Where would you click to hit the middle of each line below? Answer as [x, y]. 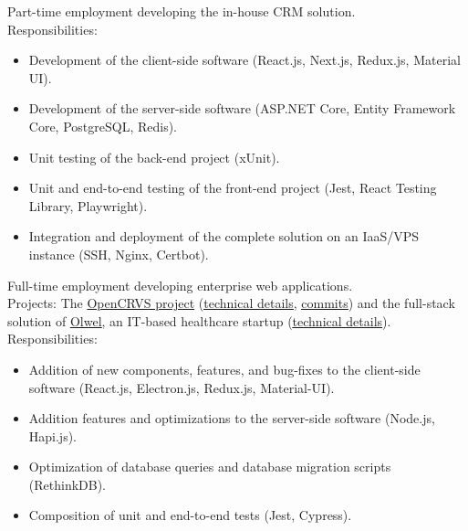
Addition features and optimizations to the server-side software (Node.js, [232, 418]
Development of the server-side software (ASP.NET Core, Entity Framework [242, 108]
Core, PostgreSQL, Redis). [103, 126]
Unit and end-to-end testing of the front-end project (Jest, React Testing [233, 188]
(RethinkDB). [68, 484]
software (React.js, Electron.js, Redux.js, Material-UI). [182, 387]
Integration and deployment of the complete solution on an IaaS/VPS [224, 236]
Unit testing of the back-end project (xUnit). [154, 157]
